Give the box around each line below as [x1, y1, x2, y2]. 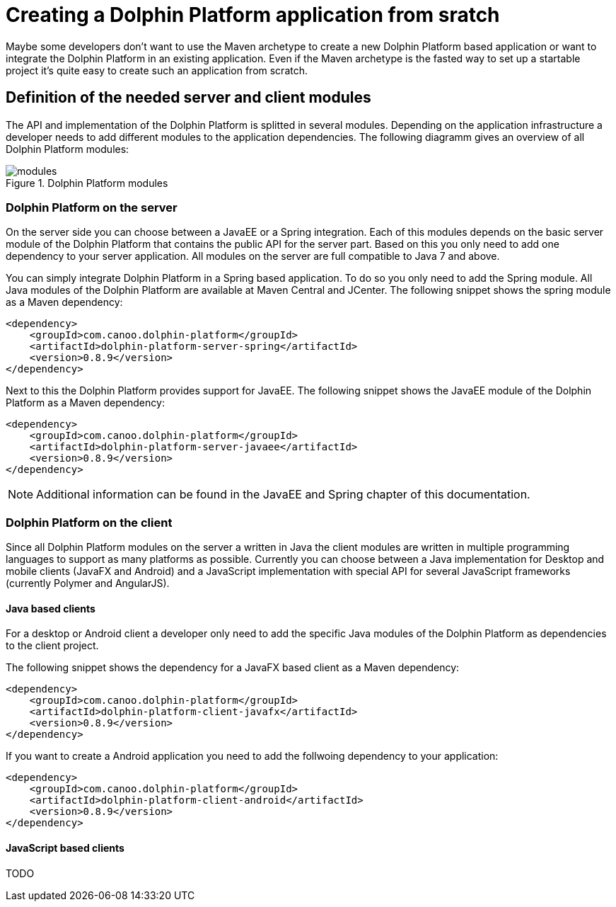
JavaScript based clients [6, 841, 124, 854]
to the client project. [6, 639, 99, 652]
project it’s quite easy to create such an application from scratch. [6, 64, 308, 76]
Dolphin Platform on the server [6, 200, 178, 215]
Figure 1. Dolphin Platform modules [6, 176, 168, 189]
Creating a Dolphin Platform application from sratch [6, 3, 500, 27]
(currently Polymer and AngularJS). [6, 577, 170, 590]
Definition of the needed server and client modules [6, 89, 371, 107]
